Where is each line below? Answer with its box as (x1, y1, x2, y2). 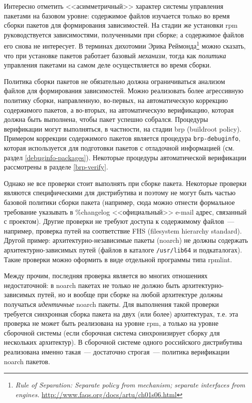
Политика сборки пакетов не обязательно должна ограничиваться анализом (4, 76, 225, 86)
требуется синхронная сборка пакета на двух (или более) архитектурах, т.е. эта (4, 308, 238, 319)
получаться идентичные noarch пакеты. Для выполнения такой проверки (4, 299, 219, 309)
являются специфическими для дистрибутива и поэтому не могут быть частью (4, 187, 236, 198)
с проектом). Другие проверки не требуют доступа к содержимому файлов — (4, 216, 235, 226)
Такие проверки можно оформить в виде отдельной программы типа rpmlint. (4, 254, 232, 264)
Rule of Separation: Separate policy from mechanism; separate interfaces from (15, 380, 245, 390)
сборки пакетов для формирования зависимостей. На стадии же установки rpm (4, 20, 238, 30)
